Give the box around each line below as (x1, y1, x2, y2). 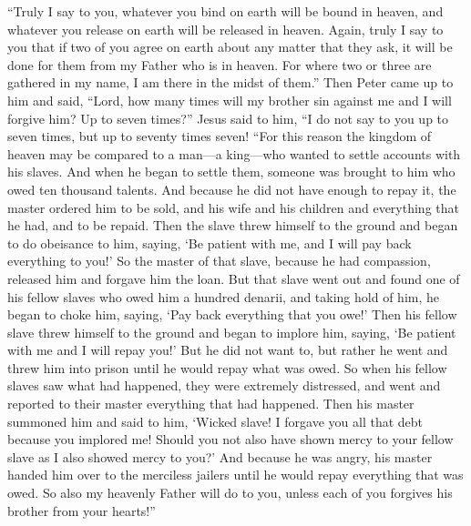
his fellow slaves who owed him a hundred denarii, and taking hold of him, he (7, 287, 439, 306)
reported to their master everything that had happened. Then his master (7, 394, 415, 413)
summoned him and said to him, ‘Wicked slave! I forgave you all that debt (7, 411, 424, 430)
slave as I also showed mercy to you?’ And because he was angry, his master (7, 447, 433, 466)
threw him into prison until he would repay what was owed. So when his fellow (7, 358, 447, 377)
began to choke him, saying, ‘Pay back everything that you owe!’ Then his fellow (7, 305, 457, 324)
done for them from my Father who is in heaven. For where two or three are (7, 55, 432, 74)
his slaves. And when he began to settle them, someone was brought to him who (7, 162, 456, 181)
